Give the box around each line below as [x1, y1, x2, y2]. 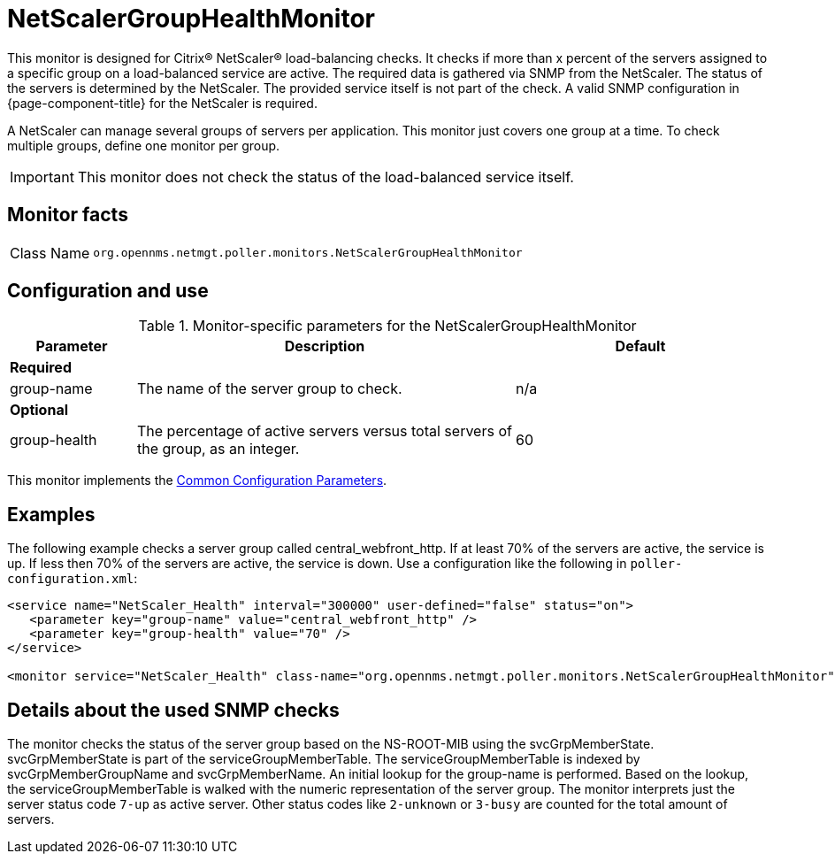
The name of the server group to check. [136, 380, 402, 398]
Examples [7, 503, 96, 526]
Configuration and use [7, 280, 209, 303]
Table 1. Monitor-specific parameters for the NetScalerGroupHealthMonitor [138, 317, 637, 335]
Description [284, 337, 365, 356]
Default [615, 337, 666, 356]
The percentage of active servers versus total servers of [136, 422, 512, 441]
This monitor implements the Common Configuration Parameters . [7, 473, 387, 488]
